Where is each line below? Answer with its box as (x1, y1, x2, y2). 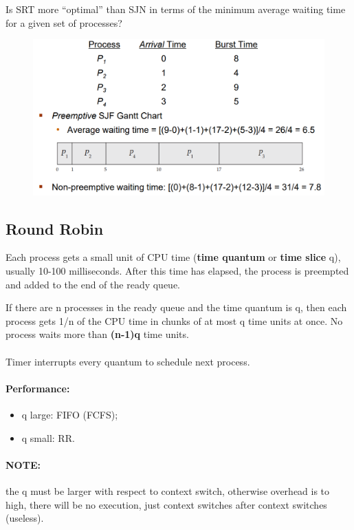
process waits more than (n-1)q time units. (5, 327, 189, 341)
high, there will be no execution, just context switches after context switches (5, 497, 327, 511)
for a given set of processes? (5, 15, 122, 30)
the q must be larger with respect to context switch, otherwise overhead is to (5, 484, 330, 498)
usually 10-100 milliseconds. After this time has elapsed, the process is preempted (5, 264, 349, 278)
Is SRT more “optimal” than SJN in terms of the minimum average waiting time (5, 2, 346, 16)
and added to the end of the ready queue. (5, 277, 181, 291)
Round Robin (5, 218, 104, 239)
